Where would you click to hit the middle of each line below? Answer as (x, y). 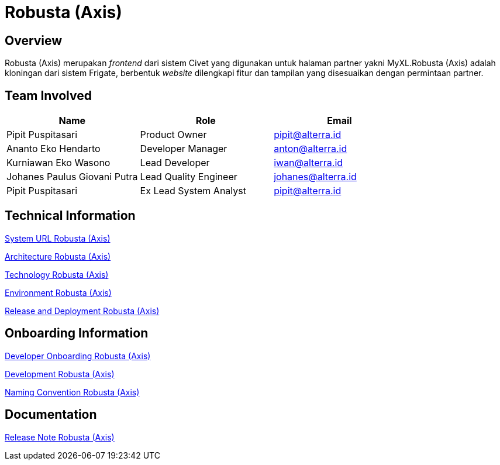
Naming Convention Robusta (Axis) (72, 392)
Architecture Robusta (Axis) (58, 256)
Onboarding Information (77, 333)
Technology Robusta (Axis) (57, 274)
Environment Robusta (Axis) (58, 292)
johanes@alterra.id (315, 177)
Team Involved (48, 95)
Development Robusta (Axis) (60, 374)
